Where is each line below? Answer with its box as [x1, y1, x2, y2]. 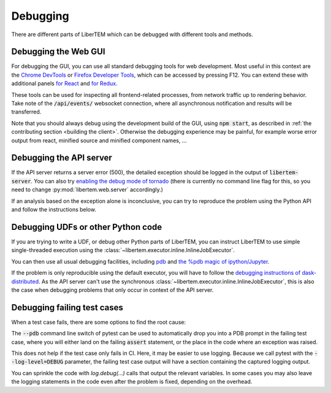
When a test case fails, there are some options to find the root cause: [11, 318, 186, 326]
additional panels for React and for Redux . [11, 80, 118, 87]
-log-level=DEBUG [11, 359, 64, 365]
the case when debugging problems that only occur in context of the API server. [11, 286, 214, 294]
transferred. [11, 108, 42, 116]
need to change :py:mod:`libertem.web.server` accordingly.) [11, 186, 164, 193]
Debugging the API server [11, 153, 113, 163]
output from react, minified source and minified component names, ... [11, 137, 187, 144]
